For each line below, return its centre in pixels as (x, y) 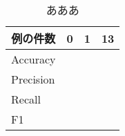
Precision (33, 79)
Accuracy (33, 59)
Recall (26, 99)
